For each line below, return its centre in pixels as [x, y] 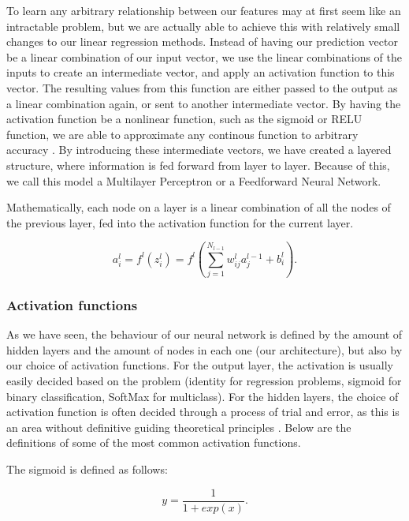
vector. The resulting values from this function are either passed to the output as [202, 87]
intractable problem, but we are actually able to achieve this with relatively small [203, 26]
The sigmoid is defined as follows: [87, 469]
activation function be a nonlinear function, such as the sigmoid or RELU [184, 119]
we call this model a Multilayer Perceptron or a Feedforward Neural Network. [194, 180]
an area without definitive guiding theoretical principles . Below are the [179, 427]
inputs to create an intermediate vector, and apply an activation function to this [201, 72]
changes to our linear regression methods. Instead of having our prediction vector [202, 41]
